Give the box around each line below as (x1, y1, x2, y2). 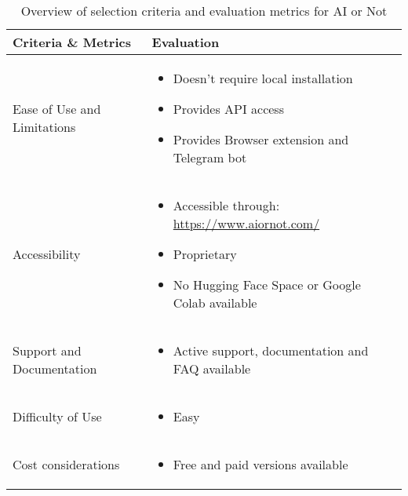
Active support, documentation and (173, 341, 369, 359)
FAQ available (173, 359, 251, 377)
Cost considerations (13, 455, 120, 473)
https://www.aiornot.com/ (173, 214, 320, 232)
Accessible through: (173, 196, 280, 214)
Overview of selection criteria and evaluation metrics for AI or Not (20, 2, 388, 20)
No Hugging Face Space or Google (173, 275, 361, 294)
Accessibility (13, 245, 81, 263)
